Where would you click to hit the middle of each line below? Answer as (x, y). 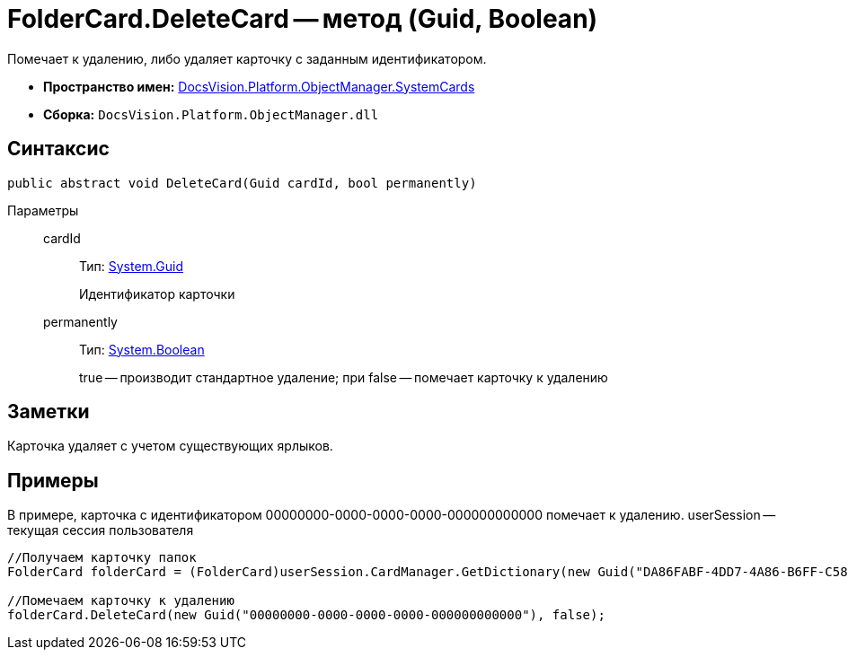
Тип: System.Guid (131, 266)
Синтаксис (58, 149)
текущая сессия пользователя (101, 530)
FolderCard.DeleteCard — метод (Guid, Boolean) (303, 19)
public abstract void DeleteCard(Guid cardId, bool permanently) (242, 183)
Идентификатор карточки (157, 293)
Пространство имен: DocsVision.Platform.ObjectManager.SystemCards (259, 86)
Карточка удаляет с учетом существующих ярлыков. (170, 446)
